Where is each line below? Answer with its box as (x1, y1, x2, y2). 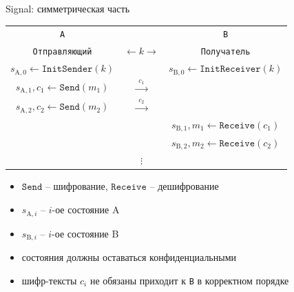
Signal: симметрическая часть (6, 1, 130, 15)
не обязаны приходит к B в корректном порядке (90, 273, 289, 287)
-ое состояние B (52, 226, 119, 240)
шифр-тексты (21, 273, 77, 287)
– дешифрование (149, 179, 219, 193)
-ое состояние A (52, 202, 120, 217)
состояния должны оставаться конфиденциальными (21, 249, 237, 264)
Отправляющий (32, 47, 92, 57)
